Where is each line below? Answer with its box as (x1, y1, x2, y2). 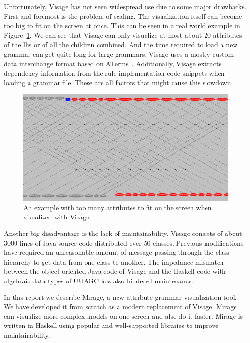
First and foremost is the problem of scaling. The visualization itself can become (4, 11, 242, 21)
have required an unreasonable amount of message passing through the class (4, 247, 229, 257)
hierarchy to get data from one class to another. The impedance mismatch (4, 256, 224, 266)
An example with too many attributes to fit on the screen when (23, 202, 212, 212)
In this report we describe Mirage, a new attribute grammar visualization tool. (4, 292, 237, 302)
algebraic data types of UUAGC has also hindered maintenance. (4, 275, 194, 285)
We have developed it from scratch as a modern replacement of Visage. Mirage (4, 301, 237, 312)
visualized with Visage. (23, 212, 91, 222)
